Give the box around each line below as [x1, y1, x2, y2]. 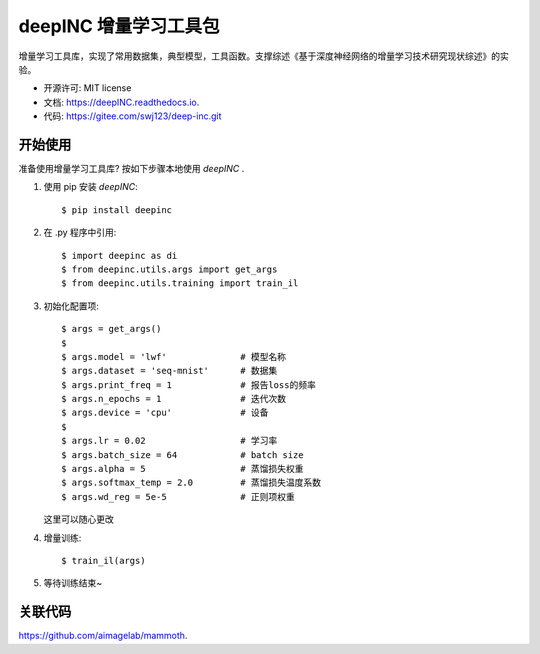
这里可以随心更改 [43, 513, 114, 525]
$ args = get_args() [61, 323, 162, 335]
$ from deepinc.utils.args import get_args [61, 263, 278, 275]
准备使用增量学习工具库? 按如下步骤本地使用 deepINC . [18, 163, 245, 175]
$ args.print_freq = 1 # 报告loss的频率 [61, 379, 317, 390]
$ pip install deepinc [61, 204, 173, 215]
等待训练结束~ [43, 577, 103, 589]
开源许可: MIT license [43, 82, 132, 94]
